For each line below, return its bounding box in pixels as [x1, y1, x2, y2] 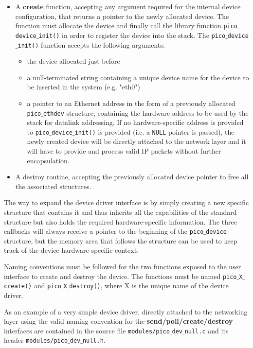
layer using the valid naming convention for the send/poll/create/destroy [4, 316, 233, 326]
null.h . [82, 335, 106, 345]
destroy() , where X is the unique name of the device [69, 280, 229, 291]
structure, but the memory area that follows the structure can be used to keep [4, 235, 237, 245]
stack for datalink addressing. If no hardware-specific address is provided [27, 117, 244, 127]
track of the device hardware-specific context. [4, 245, 139, 255]
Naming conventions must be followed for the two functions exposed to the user [4, 261, 241, 272]
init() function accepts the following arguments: [18, 39, 165, 50]
